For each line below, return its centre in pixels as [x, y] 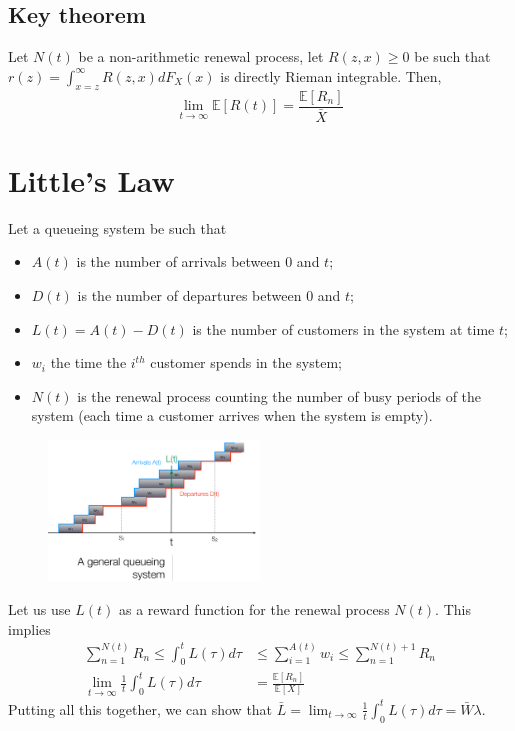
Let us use [39, 608]
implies [29, 628]
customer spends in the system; [246, 362]
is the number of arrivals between [178, 261]
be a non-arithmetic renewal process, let [201, 56]
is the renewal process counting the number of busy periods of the [279, 395]
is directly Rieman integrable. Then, [331, 75]
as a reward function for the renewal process [254, 608]
